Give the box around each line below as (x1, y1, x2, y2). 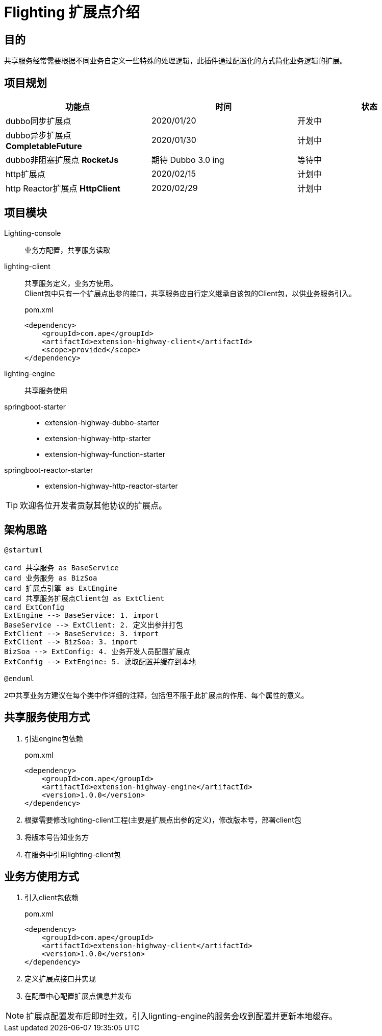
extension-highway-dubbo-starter (45, 418, 160, 427)
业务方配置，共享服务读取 (24, 245, 110, 254)
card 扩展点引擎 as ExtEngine (4, 584, 117, 592)
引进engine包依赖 (24, 734, 83, 743)
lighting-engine (4, 369, 55, 378)
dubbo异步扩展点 (6, 130, 71, 141)
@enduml (4, 674, 35, 683)
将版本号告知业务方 (24, 832, 89, 841)
